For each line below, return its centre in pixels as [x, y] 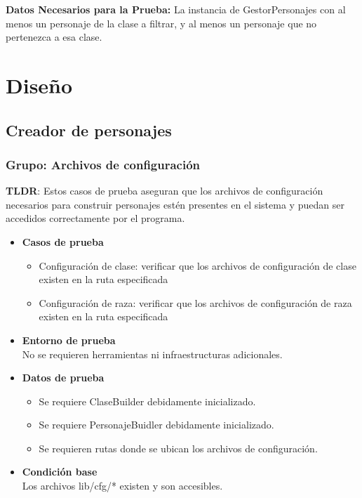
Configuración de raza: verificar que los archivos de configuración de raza [195, 302]
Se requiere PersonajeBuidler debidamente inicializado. [156, 425]
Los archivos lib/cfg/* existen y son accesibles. [122, 486]
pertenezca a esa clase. [54, 37]
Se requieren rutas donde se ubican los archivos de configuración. [178, 448]
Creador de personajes [89, 130]
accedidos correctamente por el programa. [95, 218]
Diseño [39, 85]
